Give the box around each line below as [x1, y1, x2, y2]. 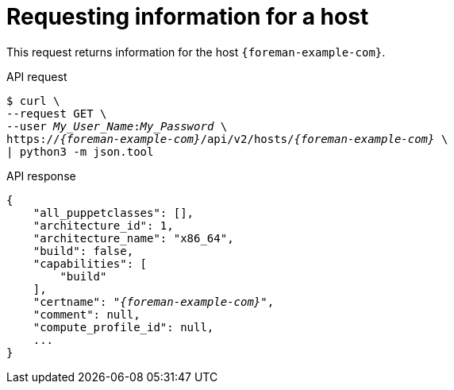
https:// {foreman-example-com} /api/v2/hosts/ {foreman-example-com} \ [6, 132, 448, 145]
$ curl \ [6, 94, 60, 107]
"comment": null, [33, 307, 140, 321]
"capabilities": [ [33, 257, 148, 270]
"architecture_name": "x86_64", [33, 231, 234, 245]
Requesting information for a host [6, 3, 369, 30]
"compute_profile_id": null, [33, 320, 214, 334]
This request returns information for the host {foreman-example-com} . [6, 44, 386, 59]
